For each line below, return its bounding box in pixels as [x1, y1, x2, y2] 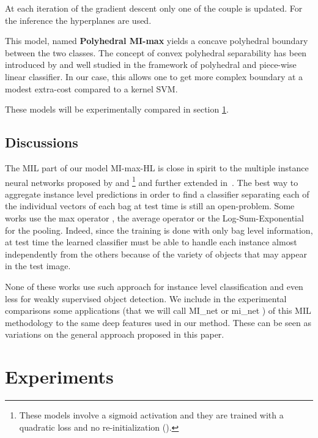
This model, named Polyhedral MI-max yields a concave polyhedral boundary [5, 34, 308, 47]
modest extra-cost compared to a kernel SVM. [5, 82, 178, 95]
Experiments [5, 364, 114, 389]
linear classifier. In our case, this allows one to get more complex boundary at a [5, 70, 303, 83]
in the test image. [5, 259, 71, 272]
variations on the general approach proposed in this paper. [5, 328, 224, 341]
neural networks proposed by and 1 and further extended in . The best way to [5, 174, 298, 188]
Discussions [5, 133, 78, 152]
